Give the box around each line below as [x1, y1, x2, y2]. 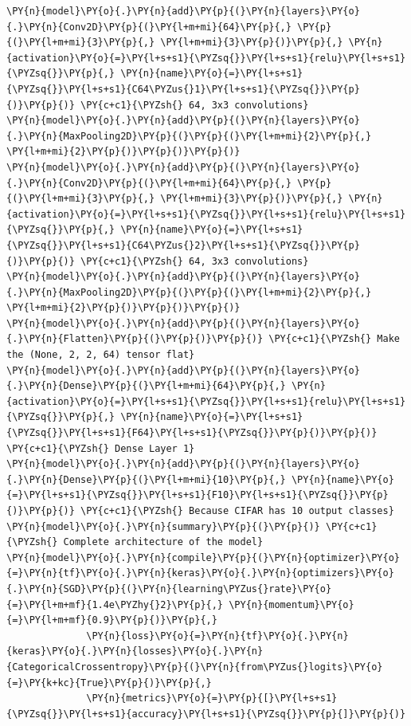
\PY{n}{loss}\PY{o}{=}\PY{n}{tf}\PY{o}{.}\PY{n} [86, 630, 349, 642]
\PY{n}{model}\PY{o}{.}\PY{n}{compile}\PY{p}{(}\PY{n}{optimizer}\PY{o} [6, 551, 400, 563]
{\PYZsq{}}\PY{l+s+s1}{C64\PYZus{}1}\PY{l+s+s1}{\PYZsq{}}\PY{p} [6, 83, 360, 95]
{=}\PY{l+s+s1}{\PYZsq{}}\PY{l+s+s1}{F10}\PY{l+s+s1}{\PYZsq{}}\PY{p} [6, 489, 389, 501]
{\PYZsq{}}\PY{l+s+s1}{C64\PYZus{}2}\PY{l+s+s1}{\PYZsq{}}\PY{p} [6, 239, 360, 251]
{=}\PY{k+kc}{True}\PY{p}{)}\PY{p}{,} [6, 677, 212, 689]
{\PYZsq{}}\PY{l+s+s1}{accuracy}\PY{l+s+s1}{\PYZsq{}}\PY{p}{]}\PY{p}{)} [6, 708, 406, 720]
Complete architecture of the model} [63, 536, 264, 548]
